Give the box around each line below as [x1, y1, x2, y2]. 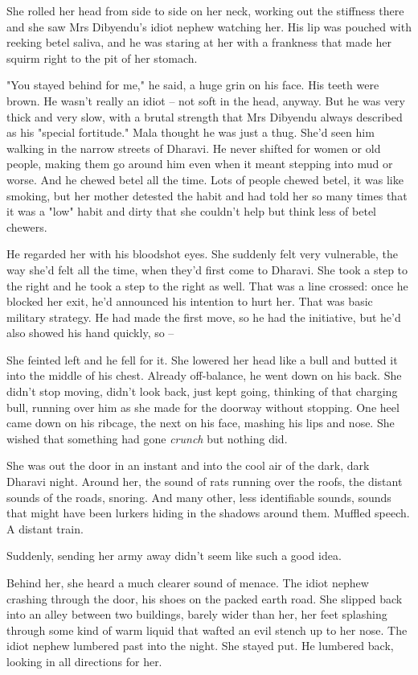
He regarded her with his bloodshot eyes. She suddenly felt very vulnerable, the [6, 245, 399, 262]
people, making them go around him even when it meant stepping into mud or [6, 155, 393, 172]
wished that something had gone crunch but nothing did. [6, 430, 288, 447]
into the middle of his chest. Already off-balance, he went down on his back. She [6, 367, 402, 384]
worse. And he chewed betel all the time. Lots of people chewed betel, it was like [6, 171, 404, 187]
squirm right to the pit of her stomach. [6, 49, 198, 66]
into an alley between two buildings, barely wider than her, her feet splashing [6, 606, 387, 623]
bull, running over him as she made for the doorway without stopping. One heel [6, 398, 400, 415]
